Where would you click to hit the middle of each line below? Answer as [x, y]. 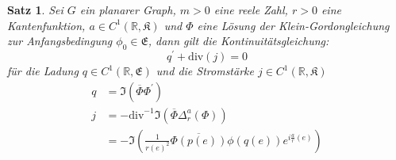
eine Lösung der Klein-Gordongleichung [293, 25]
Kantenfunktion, [46, 25]
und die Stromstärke [205, 71]
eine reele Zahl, [251, 10]
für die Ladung [43, 71]
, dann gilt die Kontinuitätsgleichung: [238, 41]
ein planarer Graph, [128, 10]
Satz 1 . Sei [35, 10]
